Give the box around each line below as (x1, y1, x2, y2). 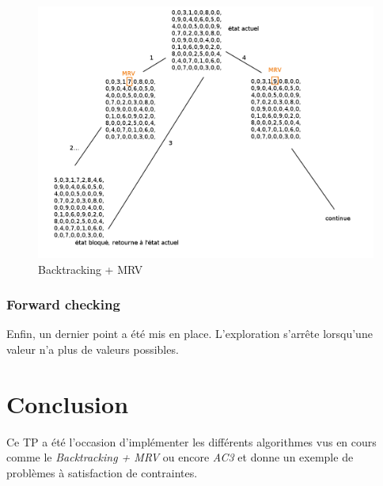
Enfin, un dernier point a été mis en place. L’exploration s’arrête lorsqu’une (6, 325, 373, 342)
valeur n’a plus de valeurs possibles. (6, 341, 179, 357)
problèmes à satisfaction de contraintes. (6, 464, 198, 480)
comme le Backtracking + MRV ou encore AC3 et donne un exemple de (6, 449, 354, 465)
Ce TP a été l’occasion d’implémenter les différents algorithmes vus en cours (6, 433, 377, 450)
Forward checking (6, 294, 120, 314)
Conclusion (6, 387, 129, 420)
